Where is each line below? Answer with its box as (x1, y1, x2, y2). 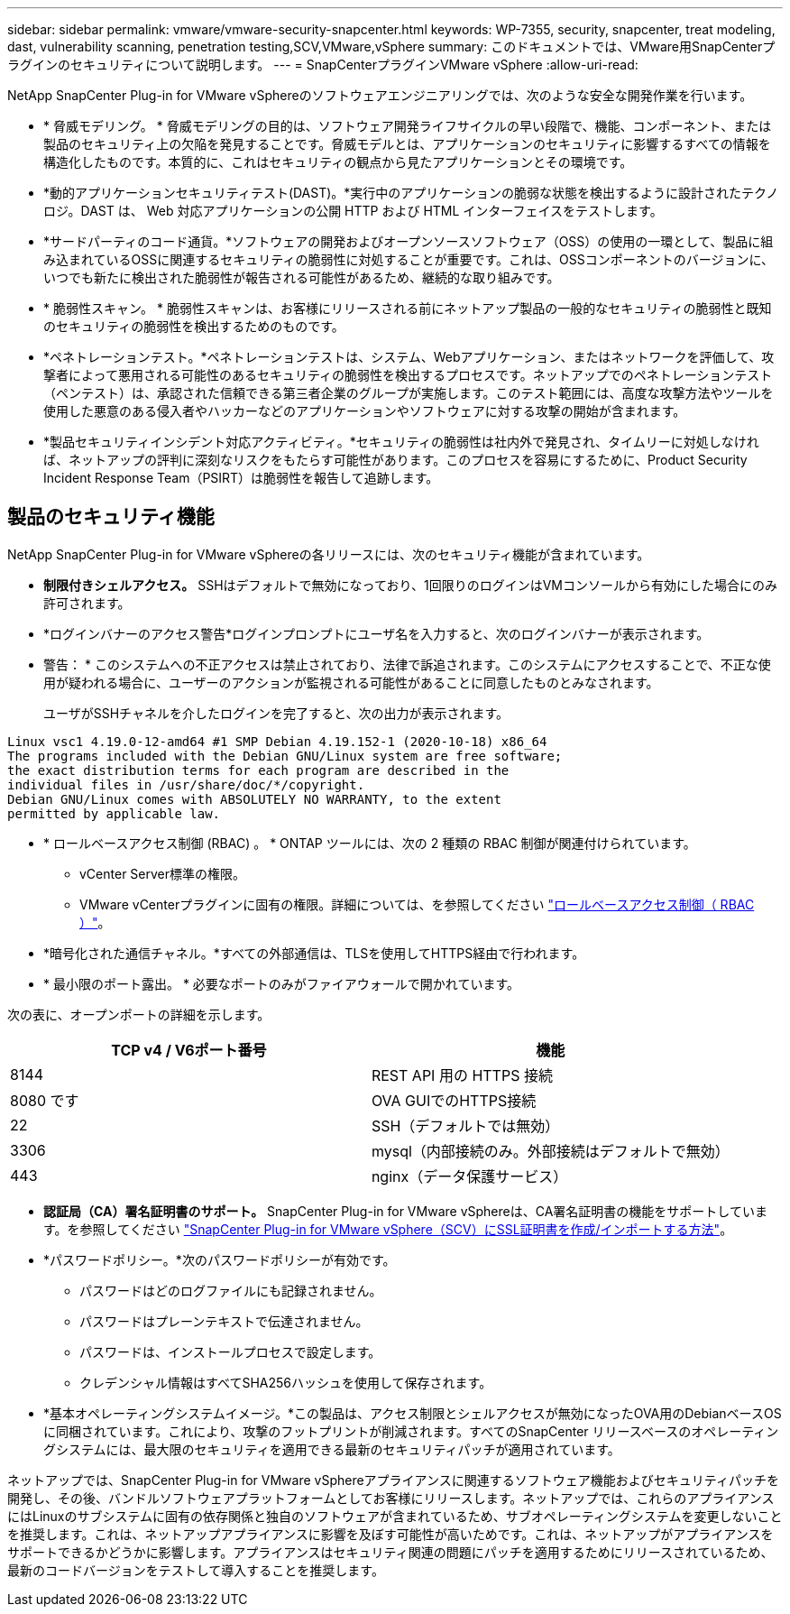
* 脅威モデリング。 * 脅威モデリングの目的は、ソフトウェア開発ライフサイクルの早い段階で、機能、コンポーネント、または (43, 118, 772, 134)
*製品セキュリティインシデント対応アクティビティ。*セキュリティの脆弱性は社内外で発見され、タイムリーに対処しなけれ (43, 434, 759, 449)
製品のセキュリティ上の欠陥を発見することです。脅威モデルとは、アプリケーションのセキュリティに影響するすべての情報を (43, 136, 771, 152)
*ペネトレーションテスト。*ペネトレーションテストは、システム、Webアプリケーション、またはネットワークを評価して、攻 (43, 349, 775, 364)
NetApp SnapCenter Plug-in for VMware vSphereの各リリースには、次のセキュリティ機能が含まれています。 (7, 546, 650, 562)
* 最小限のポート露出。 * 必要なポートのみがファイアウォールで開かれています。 (43, 975, 520, 991)
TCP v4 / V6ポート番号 (111, 1040, 267, 1059)
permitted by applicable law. (7, 806, 221, 821)
